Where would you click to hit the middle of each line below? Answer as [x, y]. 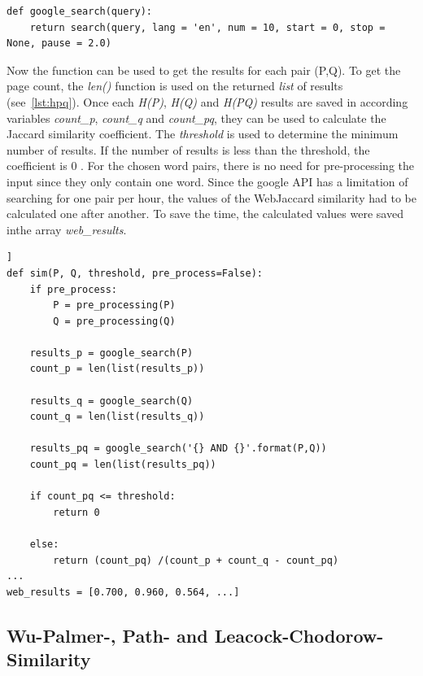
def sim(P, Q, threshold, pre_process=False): [135, 273]
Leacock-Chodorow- [299, 635]
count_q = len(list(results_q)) [117, 417]
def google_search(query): [79, 11]
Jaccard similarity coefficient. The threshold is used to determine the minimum [203, 134]
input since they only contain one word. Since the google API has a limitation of [207, 181]
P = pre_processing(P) [114, 305]
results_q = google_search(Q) [111, 401]
